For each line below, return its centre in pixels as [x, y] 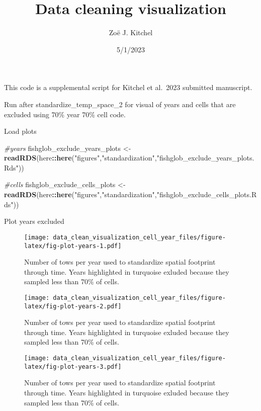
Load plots [20, 131]
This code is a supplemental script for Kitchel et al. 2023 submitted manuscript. [128, 87]
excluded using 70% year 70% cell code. [65, 114]
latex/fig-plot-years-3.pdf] [73, 366]
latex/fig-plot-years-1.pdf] [73, 246]
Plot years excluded [34, 221]
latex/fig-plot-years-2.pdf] [73, 306]
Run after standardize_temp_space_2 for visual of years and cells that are [120, 104]
